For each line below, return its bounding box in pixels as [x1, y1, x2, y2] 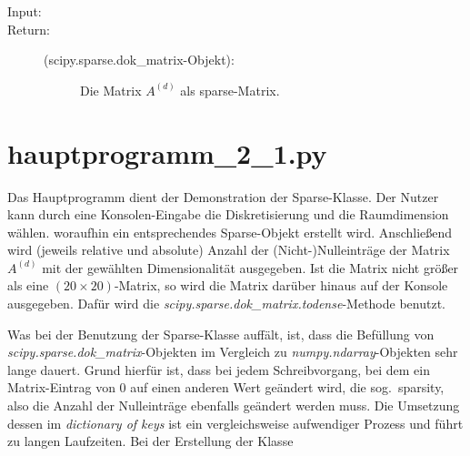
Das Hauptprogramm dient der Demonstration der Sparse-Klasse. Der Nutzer [7, 187, 439, 206]
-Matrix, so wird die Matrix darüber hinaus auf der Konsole [114, 276, 448, 295]
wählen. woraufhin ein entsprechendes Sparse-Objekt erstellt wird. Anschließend [7, 222, 453, 241]
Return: [7, 19, 50, 38]
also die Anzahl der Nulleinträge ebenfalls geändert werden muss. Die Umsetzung [7, 396, 460, 415]
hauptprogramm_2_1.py [7, 134, 327, 171]
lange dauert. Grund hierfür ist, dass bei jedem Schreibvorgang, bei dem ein [7, 360, 430, 379]
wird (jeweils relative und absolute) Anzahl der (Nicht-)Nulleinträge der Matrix [7, 240, 450, 259]
